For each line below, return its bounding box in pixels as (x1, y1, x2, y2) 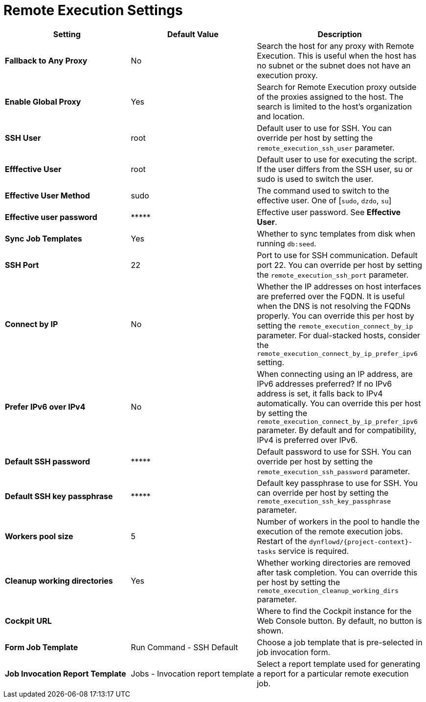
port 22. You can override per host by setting (257, 260, 423, 270)
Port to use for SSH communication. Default (257, 250, 418, 260)
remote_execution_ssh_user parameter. (257, 142, 395, 153)
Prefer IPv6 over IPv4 (5, 402, 86, 412)
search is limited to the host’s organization (257, 101, 412, 111)
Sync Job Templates (5, 233, 82, 243)
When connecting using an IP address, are (257, 369, 413, 379)
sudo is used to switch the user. (257, 174, 374, 184)
